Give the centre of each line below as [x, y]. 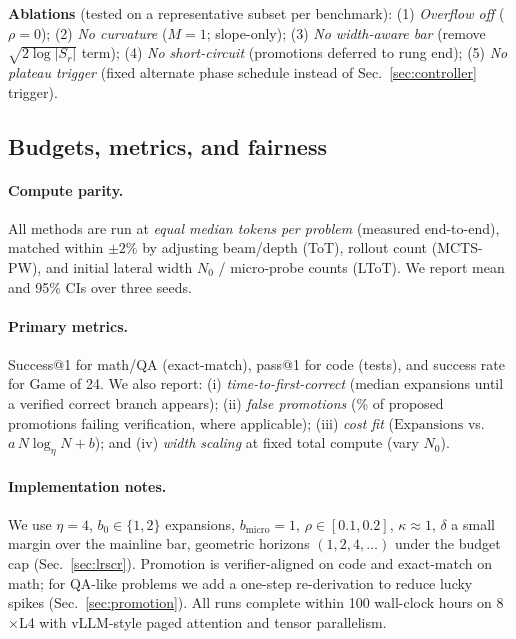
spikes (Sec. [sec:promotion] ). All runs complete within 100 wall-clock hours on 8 [256, 602]
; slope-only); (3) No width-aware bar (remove [346, 32]
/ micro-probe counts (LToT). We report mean [361, 266]
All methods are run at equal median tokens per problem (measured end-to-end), [254, 227]
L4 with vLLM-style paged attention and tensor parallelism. [202, 621]
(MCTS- [457, 247]
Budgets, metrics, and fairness [167, 145]
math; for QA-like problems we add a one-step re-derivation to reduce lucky [240, 582]
